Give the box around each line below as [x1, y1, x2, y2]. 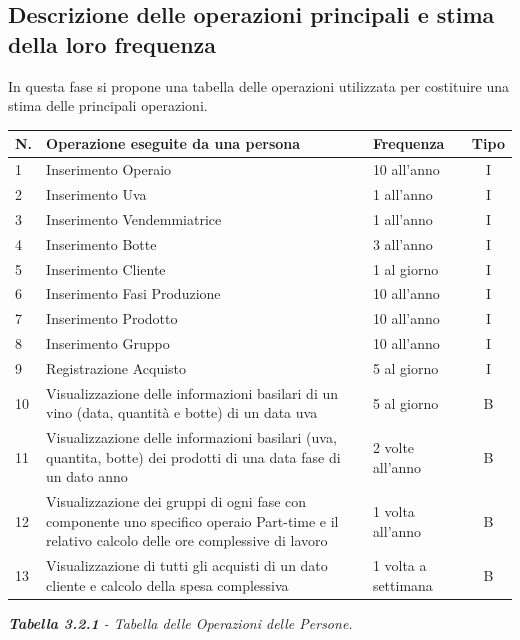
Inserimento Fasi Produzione [46, 283, 221, 304]
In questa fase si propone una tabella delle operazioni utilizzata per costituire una [8, 75, 509, 96]
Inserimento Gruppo [46, 333, 170, 354]
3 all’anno [372, 233, 433, 254]
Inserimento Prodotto [46, 308, 178, 329]
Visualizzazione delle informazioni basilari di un [46, 382, 339, 403]
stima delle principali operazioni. [8, 95, 208, 116]
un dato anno [46, 466, 128, 487]
